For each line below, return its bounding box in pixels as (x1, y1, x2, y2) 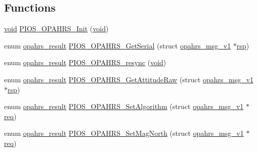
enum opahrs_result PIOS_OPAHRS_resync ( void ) (4, 57, 166, 68)
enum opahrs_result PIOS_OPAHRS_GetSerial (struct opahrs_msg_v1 (4, 40, 231, 50)
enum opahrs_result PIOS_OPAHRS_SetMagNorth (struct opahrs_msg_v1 (4, 128, 244, 138)
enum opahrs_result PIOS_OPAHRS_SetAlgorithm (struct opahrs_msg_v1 (4, 101, 244, 112)
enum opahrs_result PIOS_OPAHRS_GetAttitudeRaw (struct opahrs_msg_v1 (4, 74, 254, 84)
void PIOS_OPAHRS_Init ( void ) (4, 23, 109, 34)
